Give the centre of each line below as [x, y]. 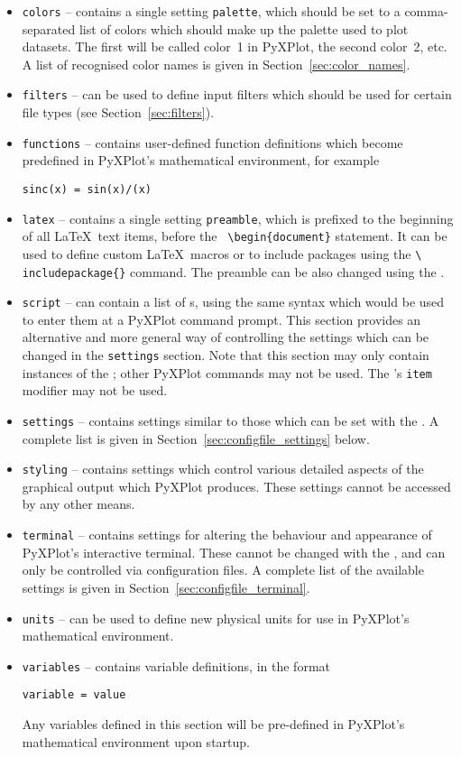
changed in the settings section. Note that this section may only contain [226, 355]
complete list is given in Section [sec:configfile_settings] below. [196, 438]
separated [49, 28]
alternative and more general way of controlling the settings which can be [226, 337]
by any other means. [78, 504]
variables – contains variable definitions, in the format [176, 665]
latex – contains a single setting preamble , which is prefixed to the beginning [238, 218]
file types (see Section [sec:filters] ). [118, 112]
